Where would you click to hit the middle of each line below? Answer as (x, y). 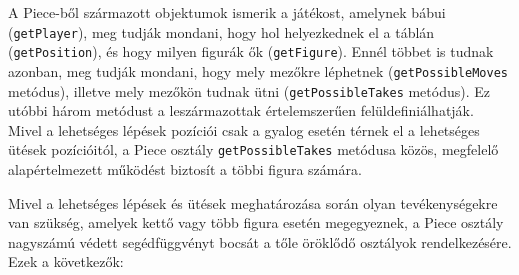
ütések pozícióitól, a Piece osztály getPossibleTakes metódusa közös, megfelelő (253, 149)
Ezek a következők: (66, 261)
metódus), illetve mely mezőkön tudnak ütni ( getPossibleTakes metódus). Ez (249, 90)
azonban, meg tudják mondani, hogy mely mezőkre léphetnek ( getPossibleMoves (258, 70)
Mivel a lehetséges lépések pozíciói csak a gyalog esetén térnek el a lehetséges (244, 129)
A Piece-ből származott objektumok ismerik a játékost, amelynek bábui (227, 12)
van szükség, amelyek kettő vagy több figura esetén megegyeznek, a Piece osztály (256, 222)
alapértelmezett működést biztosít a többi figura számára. (185, 169)
